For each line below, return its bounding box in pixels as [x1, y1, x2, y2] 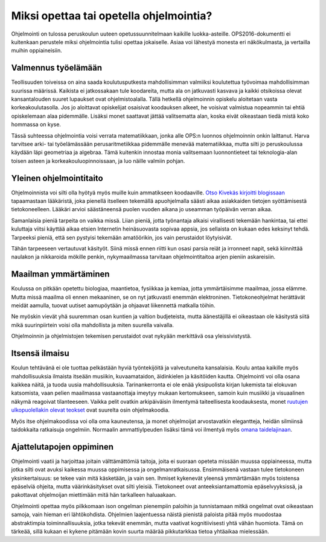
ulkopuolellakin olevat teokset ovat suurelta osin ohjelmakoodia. [11, 406, 170, 413]
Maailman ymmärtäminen [11, 269, 110, 279]
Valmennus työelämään [11, 63, 103, 73]
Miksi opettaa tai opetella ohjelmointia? [11, 9, 213, 22]
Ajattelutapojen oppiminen [11, 441, 114, 452]
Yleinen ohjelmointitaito [11, 173, 103, 183]
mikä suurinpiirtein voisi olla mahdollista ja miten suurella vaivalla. [11, 321, 174, 328]
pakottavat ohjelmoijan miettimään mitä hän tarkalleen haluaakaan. [11, 491, 177, 499]
